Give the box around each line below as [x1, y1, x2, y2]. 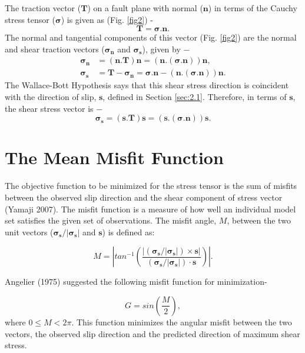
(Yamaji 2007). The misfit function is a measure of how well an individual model [5, 202, 296, 215]
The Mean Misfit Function [5, 145, 224, 169]
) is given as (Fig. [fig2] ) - [61, 13, 153, 25]
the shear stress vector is [5, 102, 94, 114]
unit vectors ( [5, 225, 54, 238]
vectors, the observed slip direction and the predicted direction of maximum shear [5, 327, 300, 339]
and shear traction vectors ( [5, 42, 105, 55]
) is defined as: [102, 225, 155, 238]
